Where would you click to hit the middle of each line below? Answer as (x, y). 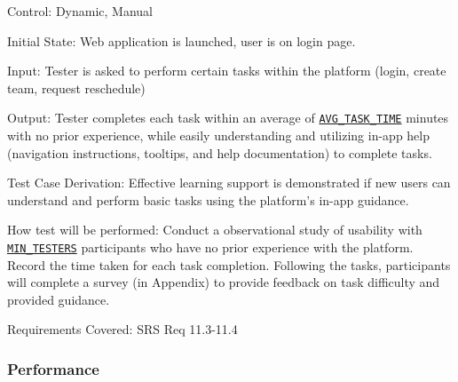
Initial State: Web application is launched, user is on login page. (182, 40)
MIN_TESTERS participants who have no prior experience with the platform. (210, 247)
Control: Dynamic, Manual (80, 11)
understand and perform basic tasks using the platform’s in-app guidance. (208, 199)
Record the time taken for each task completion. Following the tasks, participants (229, 264)
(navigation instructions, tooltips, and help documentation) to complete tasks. (220, 152)
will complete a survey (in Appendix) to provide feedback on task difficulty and (224, 282)
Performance (53, 368)
